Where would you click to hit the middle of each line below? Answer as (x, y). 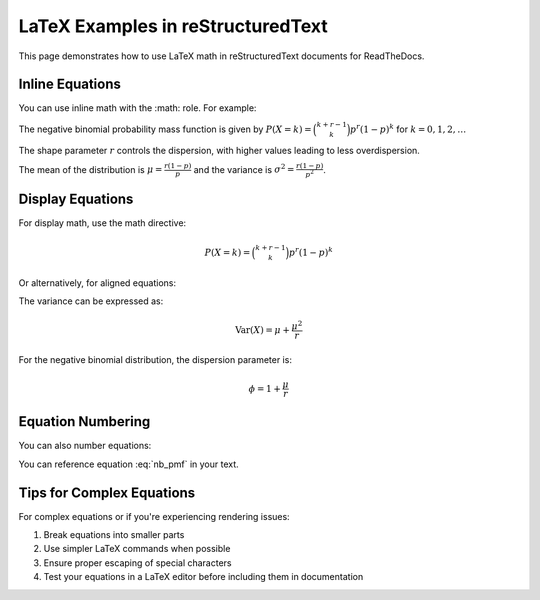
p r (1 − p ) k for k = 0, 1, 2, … (408, 128)
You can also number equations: (85, 446)
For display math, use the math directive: (102, 223)
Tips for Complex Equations (107, 492)
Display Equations (76, 199)
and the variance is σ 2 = (244, 168)
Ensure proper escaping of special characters (137, 562)
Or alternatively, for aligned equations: (97, 282)
